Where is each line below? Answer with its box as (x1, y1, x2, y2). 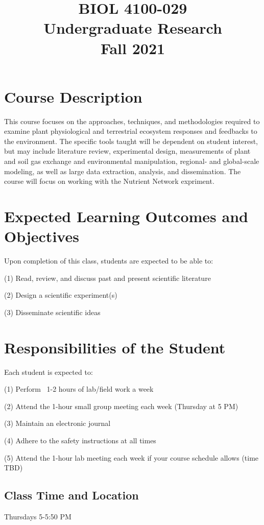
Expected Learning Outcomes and (4, 206, 248, 227)
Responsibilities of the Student (4, 337, 226, 357)
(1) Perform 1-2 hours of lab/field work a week (4, 384, 154, 394)
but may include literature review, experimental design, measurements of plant (4, 146, 251, 156)
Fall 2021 (100, 37, 165, 58)
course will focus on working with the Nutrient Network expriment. (4, 176, 214, 186)
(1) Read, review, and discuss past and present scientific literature (4, 272, 211, 283)
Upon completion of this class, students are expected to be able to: (4, 255, 213, 266)
